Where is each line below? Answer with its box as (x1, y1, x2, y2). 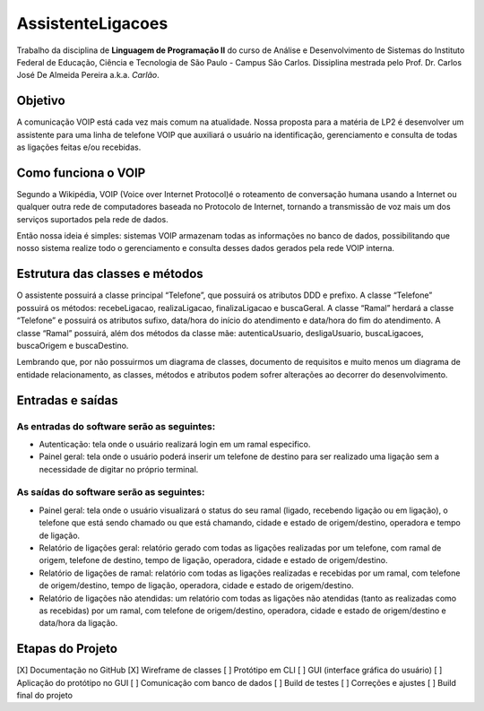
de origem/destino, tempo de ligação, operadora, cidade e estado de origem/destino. (39, 580, 354, 591)
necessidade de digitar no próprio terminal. (39, 464, 199, 474)
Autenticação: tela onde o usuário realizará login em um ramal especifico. (39, 438, 311, 449)
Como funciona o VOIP (16, 165, 146, 180)
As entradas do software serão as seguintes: (16, 420, 216, 432)
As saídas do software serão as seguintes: (16, 486, 205, 499)
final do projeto (16, 690, 73, 701)
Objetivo (16, 93, 66, 108)
